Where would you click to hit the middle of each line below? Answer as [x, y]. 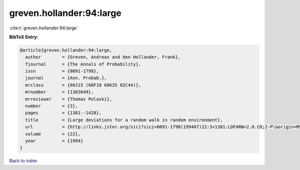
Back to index [23, 161]
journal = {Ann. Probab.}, [66, 78]
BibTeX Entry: [24, 37]
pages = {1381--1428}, [63, 113]
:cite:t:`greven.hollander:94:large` [44, 28]
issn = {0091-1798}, [62, 71]
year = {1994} [54, 141]
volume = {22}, [53, 134]
